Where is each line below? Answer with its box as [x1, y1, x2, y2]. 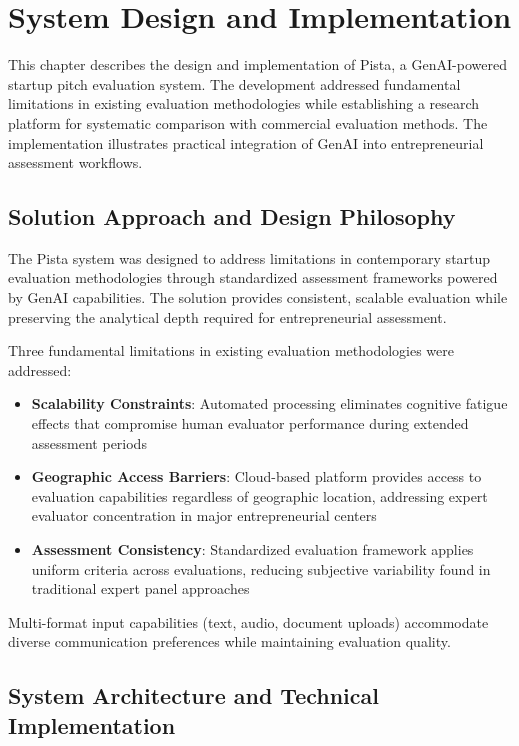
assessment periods [31, 432, 147, 453]
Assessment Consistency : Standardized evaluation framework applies [31, 539, 474, 560]
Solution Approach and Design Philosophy [8, 201, 456, 232]
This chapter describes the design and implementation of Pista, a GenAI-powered [8, 54, 507, 75]
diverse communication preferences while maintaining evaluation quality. [8, 631, 451, 652]
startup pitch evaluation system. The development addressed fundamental [8, 73, 461, 94]
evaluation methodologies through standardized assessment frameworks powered [8, 267, 498, 288]
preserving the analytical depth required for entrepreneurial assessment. [8, 306, 447, 327]
